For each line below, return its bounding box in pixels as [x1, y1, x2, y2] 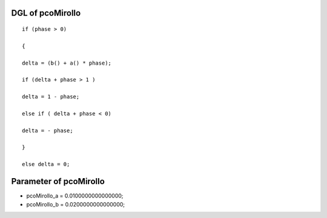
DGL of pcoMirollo [11, 8, 81, 18]
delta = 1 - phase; [22, 94, 80, 100]
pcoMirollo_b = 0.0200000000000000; [26, 200, 125, 208]
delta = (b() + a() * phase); [22, 59, 112, 66]
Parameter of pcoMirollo [11, 176, 105, 187]
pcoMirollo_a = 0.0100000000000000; [26, 192, 124, 199]
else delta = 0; [22, 161, 70, 168]
